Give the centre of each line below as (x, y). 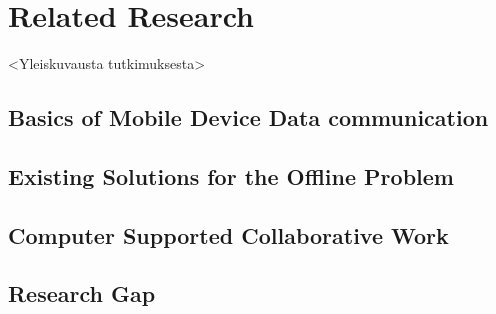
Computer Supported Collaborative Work (228, 234)
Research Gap (82, 293)
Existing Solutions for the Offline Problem (231, 175)
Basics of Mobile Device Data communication (248, 117)
